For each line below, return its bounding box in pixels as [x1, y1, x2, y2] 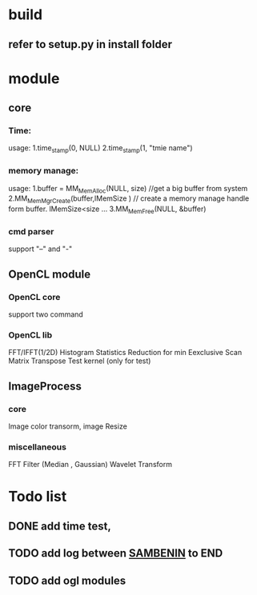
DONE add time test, [8, 519, 112, 533]
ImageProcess [8, 379, 82, 393]
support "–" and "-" [8, 244, 73, 254]
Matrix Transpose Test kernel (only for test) [8, 356, 151, 365]
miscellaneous [8, 441, 66, 453]
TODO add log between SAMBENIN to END [8, 546, 223, 561]
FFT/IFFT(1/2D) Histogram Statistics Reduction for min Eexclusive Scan [8, 348, 243, 357]
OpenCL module [8, 267, 90, 281]
